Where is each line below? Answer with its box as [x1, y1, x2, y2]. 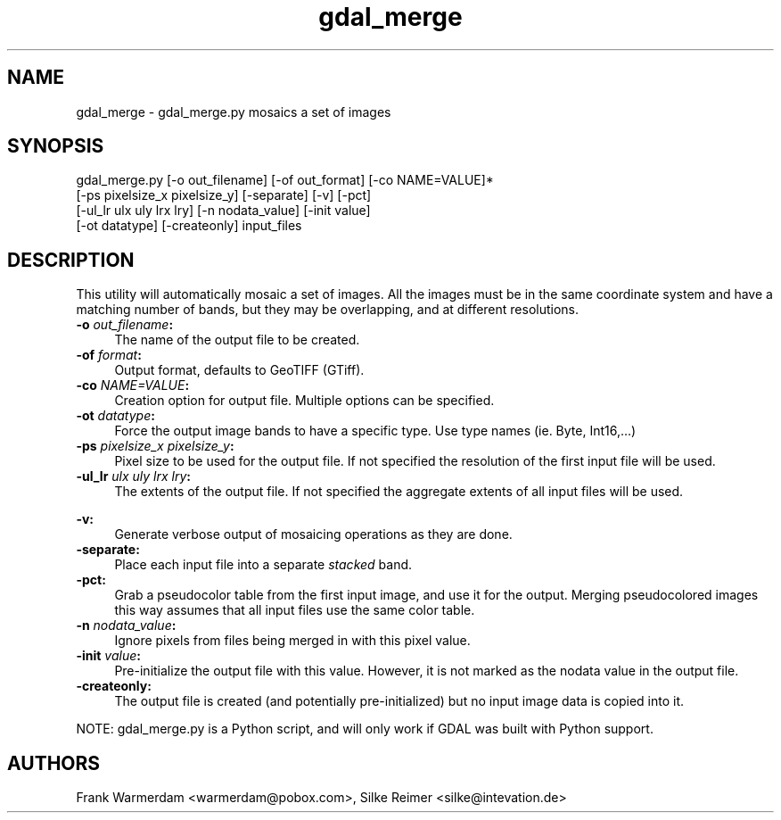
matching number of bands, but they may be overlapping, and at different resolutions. [76, 302, 580, 318]
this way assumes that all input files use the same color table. [114, 602, 475, 618]
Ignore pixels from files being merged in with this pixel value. [114, 633, 471, 649]
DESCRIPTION [7, 248, 135, 271]
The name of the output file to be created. [114, 332, 360, 348]
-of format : [76, 347, 142, 363]
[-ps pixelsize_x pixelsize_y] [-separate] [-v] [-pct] [76, 187, 372, 203]
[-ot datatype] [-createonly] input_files [76, 218, 302, 234]
